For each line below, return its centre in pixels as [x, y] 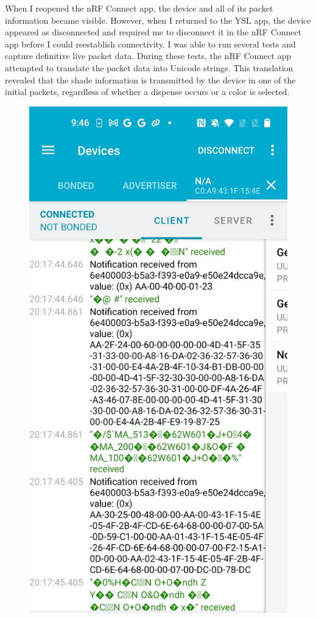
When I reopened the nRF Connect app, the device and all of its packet [139, 8]
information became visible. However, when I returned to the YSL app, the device [158, 20]
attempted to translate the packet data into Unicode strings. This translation [149, 67]
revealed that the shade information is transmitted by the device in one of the [150, 79]
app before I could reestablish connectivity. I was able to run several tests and [150, 44]
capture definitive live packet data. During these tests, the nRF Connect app [148, 56]
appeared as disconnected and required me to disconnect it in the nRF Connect [153, 32]
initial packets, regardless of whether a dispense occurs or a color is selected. [147, 92]
